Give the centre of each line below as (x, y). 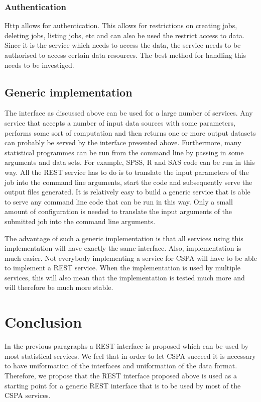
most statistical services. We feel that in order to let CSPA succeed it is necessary (130, 356)
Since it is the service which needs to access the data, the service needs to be (123, 45)
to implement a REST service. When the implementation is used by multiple (123, 268)
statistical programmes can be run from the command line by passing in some (124, 152)
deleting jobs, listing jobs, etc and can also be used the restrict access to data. (124, 35)
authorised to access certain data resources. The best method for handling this (125, 55)
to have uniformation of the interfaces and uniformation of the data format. (121, 366)
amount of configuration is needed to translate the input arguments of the (118, 211)
